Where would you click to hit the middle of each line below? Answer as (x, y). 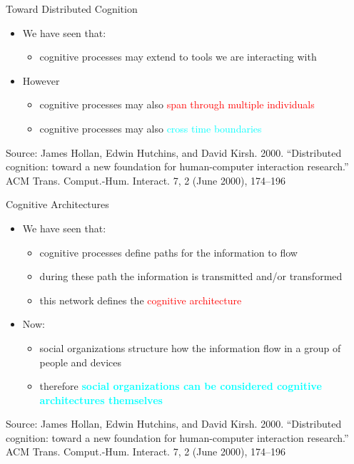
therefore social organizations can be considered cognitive (181, 386)
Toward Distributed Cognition (72, 9)
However (41, 80)
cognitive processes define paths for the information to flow (168, 252)
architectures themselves (101, 399)
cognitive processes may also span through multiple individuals (177, 104)
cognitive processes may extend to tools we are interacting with (178, 57)
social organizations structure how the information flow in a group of (190, 347)
